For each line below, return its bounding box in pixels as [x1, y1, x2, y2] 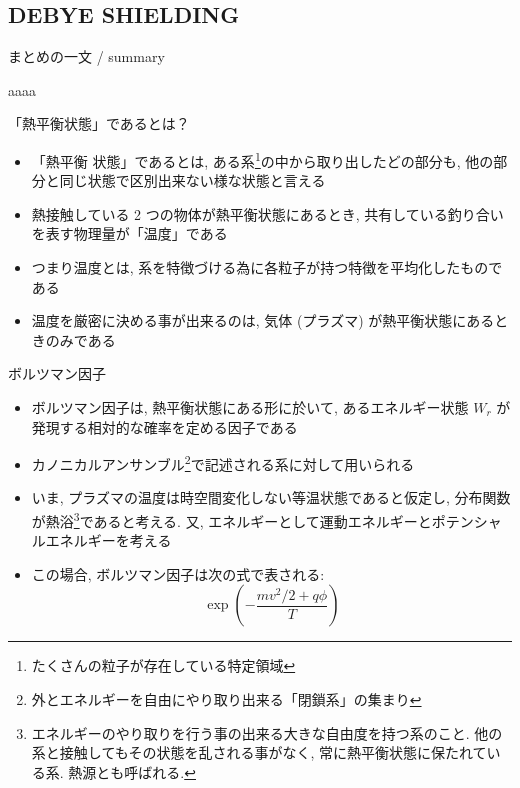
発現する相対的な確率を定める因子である [31, 416, 298, 437]
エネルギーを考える [45, 530, 172, 551]
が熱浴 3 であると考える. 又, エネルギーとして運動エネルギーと [31, 508, 432, 531]
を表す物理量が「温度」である [31, 223, 228, 244]
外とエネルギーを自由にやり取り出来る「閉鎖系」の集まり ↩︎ [31, 689, 422, 710]
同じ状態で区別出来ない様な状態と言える [59, 170, 326, 191]
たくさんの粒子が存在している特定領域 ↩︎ [31, 655, 296, 676]
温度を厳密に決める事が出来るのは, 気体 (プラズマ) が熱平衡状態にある [31, 310, 495, 331]
